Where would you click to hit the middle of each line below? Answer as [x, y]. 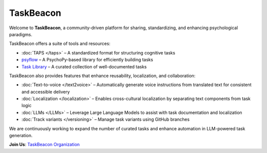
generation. [21, 136]
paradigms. [21, 34]
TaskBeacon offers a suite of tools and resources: [60, 44]
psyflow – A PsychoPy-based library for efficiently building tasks [87, 60]
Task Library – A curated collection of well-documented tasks [84, 66]
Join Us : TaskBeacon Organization [44, 145]
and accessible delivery [46, 92]
